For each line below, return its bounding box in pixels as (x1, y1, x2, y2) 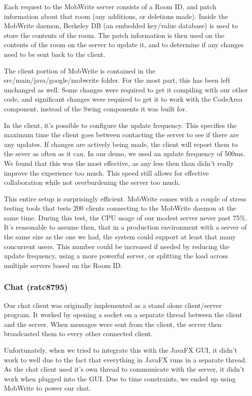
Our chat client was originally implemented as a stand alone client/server (4, 300, 222, 310)
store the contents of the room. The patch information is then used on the (4, 30, 224, 40)
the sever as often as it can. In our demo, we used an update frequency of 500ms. (4, 148, 245, 159)
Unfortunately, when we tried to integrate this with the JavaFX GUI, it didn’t (4, 345, 237, 355)
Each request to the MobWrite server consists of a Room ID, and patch (4, 1, 217, 11)
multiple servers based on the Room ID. (4, 260, 123, 270)
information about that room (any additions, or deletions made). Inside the (4, 11, 228, 21)
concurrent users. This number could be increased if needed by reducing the (4, 241, 230, 251)
